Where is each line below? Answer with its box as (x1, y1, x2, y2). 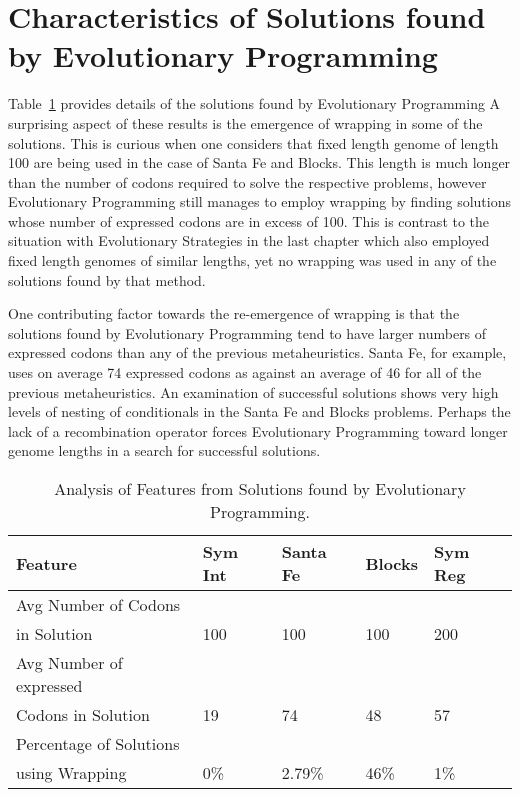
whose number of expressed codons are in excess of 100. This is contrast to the (8, 210, 490, 231)
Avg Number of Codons (16, 593, 181, 616)
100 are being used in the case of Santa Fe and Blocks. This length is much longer (8, 152, 511, 173)
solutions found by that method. (8, 269, 206, 290)
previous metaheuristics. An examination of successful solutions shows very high (8, 381, 499, 402)
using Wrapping (16, 761, 127, 784)
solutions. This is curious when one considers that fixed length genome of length (8, 132, 499, 153)
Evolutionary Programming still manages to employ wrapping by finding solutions (8, 191, 511, 212)
